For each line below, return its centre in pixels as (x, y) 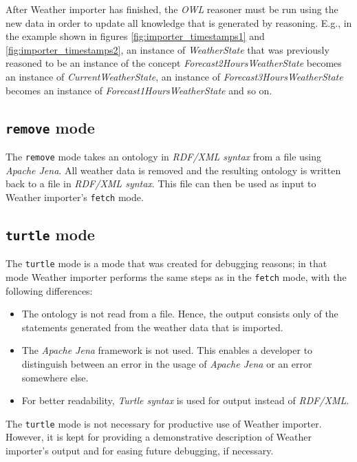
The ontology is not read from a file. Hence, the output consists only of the (180, 314)
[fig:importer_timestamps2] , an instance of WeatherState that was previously (167, 49)
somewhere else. (55, 377)
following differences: (49, 290)
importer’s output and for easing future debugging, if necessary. (140, 450)
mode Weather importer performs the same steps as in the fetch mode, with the (176, 276)
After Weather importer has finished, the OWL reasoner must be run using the (172, 9)
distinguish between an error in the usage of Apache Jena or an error (167, 363)
